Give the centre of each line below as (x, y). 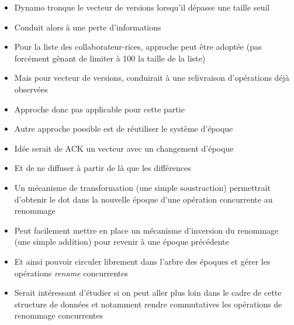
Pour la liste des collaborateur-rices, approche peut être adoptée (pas (138, 47)
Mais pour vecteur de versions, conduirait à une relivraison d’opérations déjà (152, 78)
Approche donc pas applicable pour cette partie (99, 109)
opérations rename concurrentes (71, 273)
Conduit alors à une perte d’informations (88, 27)
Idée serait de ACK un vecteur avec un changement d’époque (124, 148)
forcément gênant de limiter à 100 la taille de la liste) (110, 58)
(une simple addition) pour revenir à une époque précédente (122, 242)
